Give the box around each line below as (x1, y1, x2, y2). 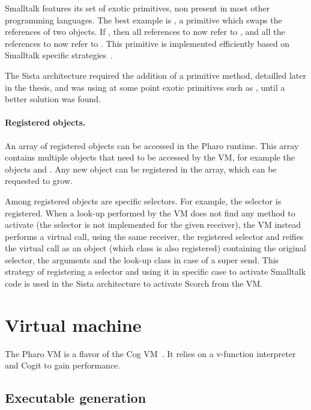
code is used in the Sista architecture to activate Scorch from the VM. (5, 277, 263, 290)
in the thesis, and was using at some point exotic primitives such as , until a (5, 81, 285, 93)
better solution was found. (5, 93, 101, 105)
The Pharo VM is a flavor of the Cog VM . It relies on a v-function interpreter (5, 347, 296, 360)
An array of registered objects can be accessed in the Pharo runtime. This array (5, 139, 299, 151)
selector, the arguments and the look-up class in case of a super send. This (5, 253, 279, 266)
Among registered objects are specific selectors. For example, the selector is (5, 194, 282, 207)
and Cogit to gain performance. (5, 359, 121, 372)
